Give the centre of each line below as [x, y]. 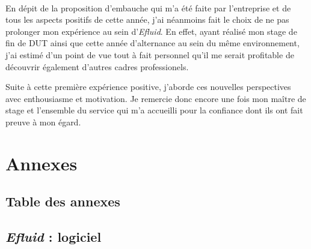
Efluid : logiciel [54, 237]
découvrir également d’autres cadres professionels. [97, 66]
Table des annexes [63, 201]
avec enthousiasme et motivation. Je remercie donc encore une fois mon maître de [156, 98]
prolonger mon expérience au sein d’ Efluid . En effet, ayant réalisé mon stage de [151, 31]
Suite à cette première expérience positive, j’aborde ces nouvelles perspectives [148, 87]
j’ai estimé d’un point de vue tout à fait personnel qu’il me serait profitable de [150, 54]
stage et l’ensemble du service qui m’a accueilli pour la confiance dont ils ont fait [154, 110]
